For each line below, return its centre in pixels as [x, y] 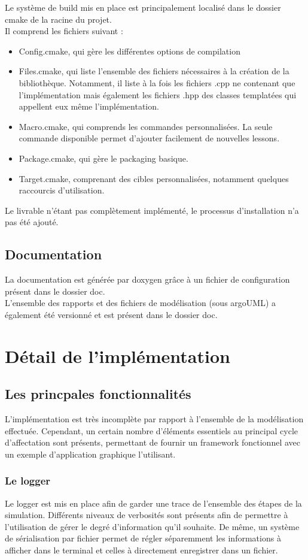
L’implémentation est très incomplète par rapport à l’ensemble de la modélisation [154, 419]
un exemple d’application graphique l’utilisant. [90, 454]
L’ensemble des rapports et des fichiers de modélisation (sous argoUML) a [141, 303]
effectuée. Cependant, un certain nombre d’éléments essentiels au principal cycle [151, 430]
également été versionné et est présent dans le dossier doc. [111, 314]
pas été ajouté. [32, 222]
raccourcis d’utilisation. [62, 190]
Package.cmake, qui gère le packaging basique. [103, 158]
